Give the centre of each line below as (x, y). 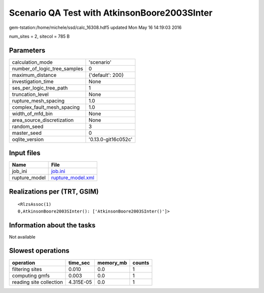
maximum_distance (34, 75)
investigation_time (33, 81)
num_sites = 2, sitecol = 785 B (39, 36)
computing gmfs (31, 275)
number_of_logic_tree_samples (47, 69)
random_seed (28, 126)
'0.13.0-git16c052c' (111, 139)
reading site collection (37, 282)
